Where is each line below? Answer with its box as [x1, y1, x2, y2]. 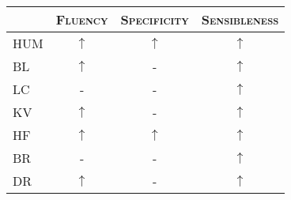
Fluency [55, 10, 108, 28]
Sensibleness [201, 10, 279, 28]
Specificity [120, 10, 189, 28]
